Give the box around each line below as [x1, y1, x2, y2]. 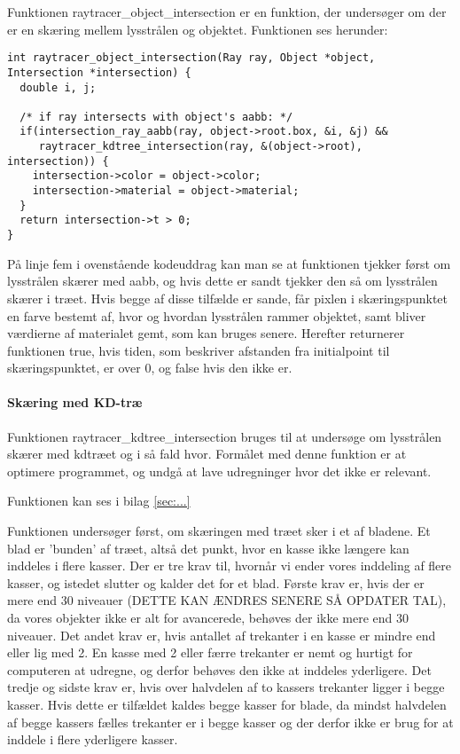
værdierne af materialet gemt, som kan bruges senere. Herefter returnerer [7, 324, 405, 342]
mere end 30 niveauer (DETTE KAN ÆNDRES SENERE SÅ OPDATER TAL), [7, 591, 447, 609]
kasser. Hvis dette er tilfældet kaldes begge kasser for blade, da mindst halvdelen [7, 695, 447, 713]
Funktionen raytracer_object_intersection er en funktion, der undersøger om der [7, 3, 447, 20]
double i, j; [19, 81, 97, 94]
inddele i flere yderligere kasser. [7, 730, 178, 749]
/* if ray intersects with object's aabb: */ [19, 110, 293, 123]
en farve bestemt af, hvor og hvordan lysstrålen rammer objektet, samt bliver [7, 306, 426, 325]
